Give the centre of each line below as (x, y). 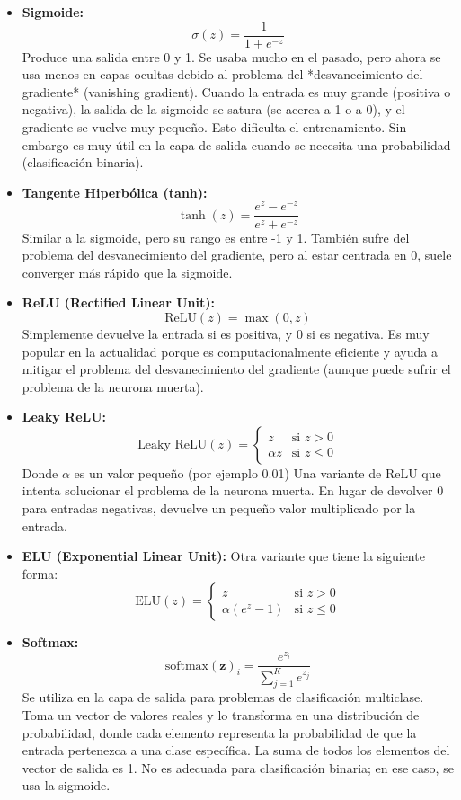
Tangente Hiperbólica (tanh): (115, 192)
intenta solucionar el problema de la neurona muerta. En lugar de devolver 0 (233, 490)
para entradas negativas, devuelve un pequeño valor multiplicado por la (219, 508)
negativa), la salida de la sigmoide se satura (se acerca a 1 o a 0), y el (213, 109)
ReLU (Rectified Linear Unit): (119, 302)
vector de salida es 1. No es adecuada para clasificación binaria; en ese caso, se (238, 767)
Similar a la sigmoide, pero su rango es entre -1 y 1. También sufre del (216, 237)
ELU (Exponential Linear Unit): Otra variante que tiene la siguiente (223, 556)
